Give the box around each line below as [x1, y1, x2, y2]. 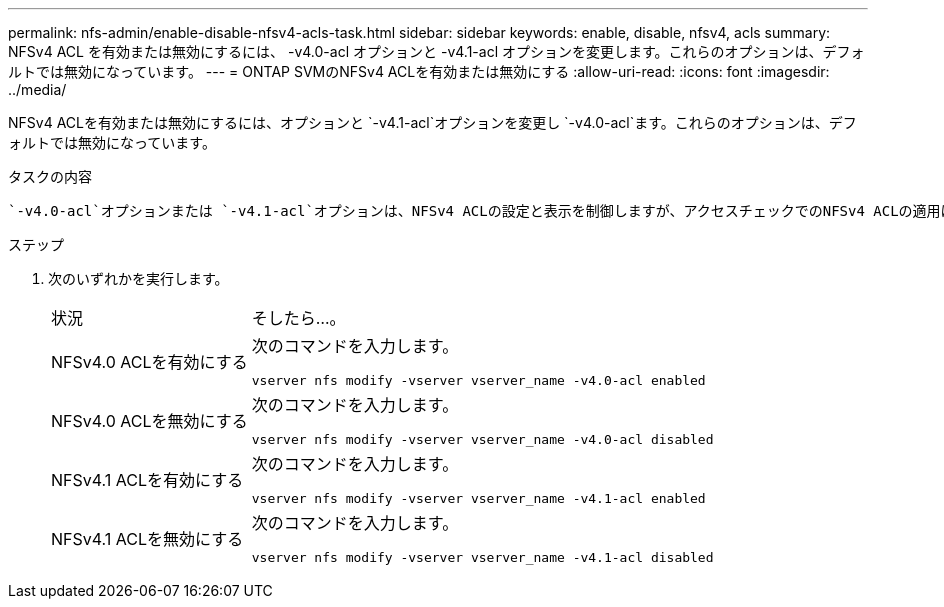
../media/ [8, 81, 67, 98]
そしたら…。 [251, 308, 346, 328]
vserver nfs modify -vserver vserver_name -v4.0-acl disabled [251, 432, 714, 447]
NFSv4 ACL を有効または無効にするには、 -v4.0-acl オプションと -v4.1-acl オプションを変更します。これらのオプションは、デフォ [8, 43, 865, 60]
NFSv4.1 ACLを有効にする [51, 469, 244, 490]
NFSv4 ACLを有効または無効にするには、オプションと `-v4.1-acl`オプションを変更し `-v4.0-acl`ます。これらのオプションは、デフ [8, 114, 857, 131]
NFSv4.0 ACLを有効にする [51, 351, 248, 372]
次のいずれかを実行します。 [48, 270, 229, 287]
